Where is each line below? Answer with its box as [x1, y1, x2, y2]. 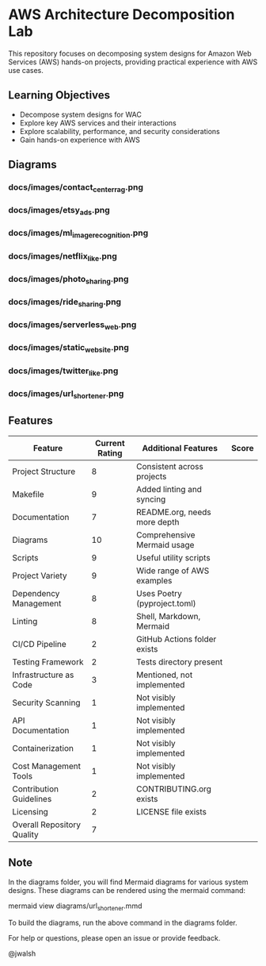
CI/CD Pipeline [12, 638, 67, 649]
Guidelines [12, 793, 52, 804]
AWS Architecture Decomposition [8, 6, 235, 24]
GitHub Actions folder [135, 633, 217, 645]
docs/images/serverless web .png [8, 319, 137, 332]
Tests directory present [135, 656, 223, 668]
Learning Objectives [8, 89, 111, 102]
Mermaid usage [135, 539, 195, 550]
